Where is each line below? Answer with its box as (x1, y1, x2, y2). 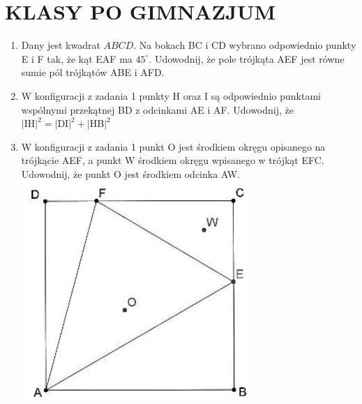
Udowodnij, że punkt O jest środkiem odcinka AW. (21, 166, 241, 181)
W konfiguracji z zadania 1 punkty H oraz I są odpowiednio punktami (21, 88, 321, 103)
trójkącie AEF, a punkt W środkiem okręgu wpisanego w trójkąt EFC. (21, 153, 324, 167)
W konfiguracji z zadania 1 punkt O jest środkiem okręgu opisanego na (21, 139, 326, 154)
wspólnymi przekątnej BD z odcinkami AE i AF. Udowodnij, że (21, 102, 294, 117)
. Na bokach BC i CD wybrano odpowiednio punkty (133, 38, 356, 52)
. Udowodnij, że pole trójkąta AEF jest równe (149, 51, 345, 66)
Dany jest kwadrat (21, 38, 100, 52)
